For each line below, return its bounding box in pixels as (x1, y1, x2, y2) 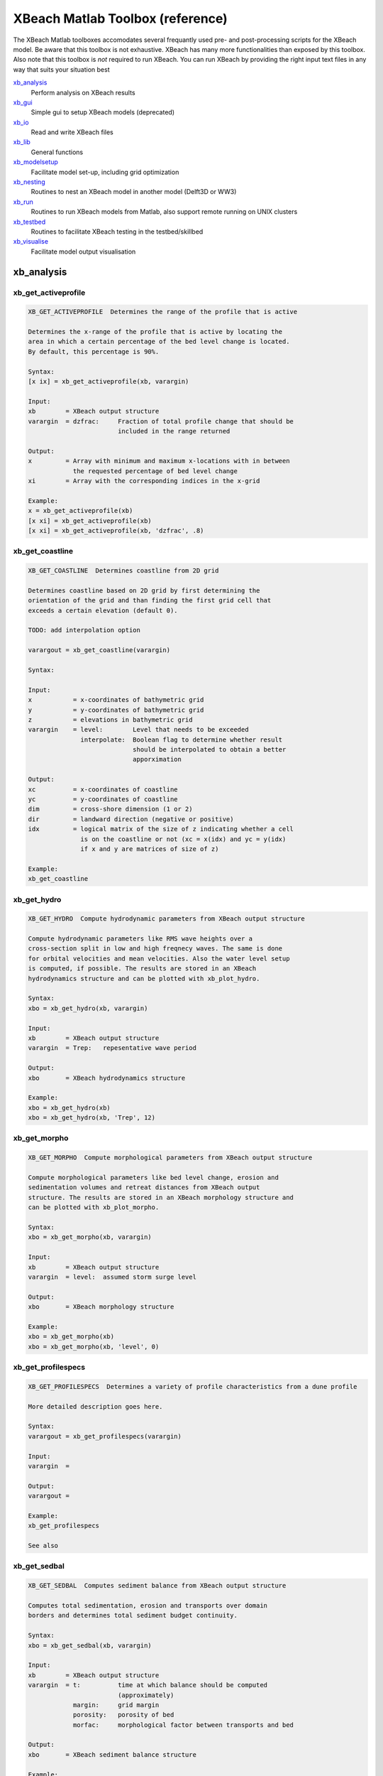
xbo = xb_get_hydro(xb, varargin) (28, 1004, 148, 1012)
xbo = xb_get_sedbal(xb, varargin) (28, 1641, 152, 1650)
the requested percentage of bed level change (72, 467, 238, 475)
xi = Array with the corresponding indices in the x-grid (28, 477, 260, 484)
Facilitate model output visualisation (30, 247, 136, 256)
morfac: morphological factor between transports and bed (72, 1721, 294, 1729)
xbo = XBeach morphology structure (28, 1303, 174, 1311)
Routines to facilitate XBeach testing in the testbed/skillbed (30, 227, 204, 236)
